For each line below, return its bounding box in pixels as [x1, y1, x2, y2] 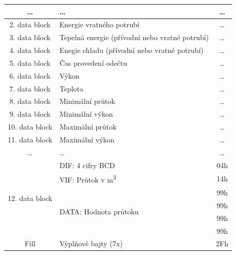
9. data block [9, 108, 51, 119]
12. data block [8, 192, 52, 203]
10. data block [8, 121, 52, 132]
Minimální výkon [59, 108, 113, 119]
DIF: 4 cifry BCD [59, 159, 115, 170]
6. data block [9, 70, 51, 81]
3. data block [9, 32, 51, 43]
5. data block [9, 57, 51, 68]
